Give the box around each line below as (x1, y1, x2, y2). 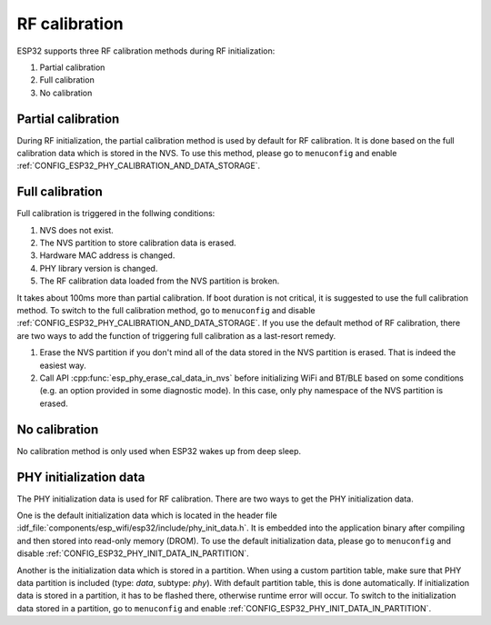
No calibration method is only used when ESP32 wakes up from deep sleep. (16, 445, 302, 456)
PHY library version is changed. (39, 263, 158, 273)
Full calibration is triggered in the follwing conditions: (16, 208, 215, 219)
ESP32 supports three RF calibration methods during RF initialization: (16, 45, 276, 56)
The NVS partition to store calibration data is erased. (39, 237, 236, 249)
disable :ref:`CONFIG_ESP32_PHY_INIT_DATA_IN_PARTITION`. (16, 548, 249, 559)
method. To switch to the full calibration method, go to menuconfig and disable (16, 305, 316, 316)
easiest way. (39, 360, 86, 371)
